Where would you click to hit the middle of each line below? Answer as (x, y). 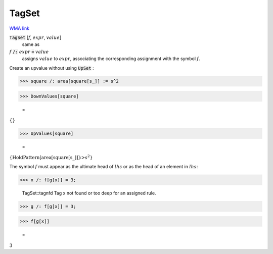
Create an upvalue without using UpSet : (52, 68)
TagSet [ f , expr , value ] (35, 37)
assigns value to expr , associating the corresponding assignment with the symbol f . (111, 59)
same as (31, 44)
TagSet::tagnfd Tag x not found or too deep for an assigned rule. (89, 193)
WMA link (19, 28)
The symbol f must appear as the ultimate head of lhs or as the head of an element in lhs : (104, 166)
